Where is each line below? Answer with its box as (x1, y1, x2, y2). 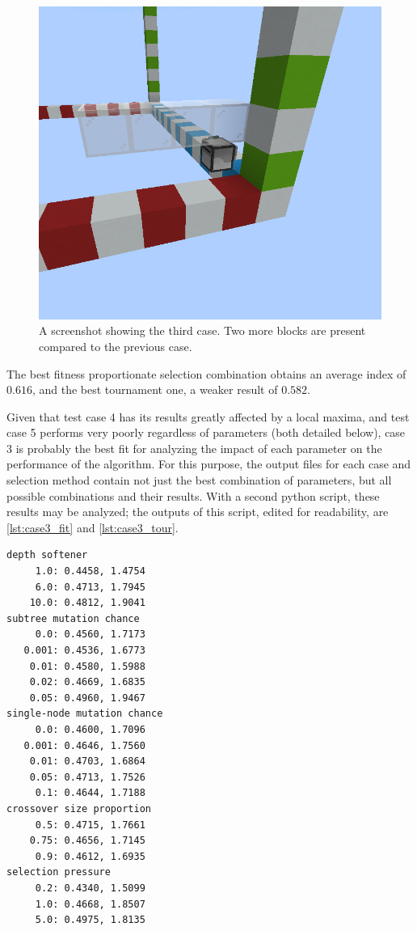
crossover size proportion (6, 802, 151, 815)
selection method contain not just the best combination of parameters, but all (6, 472, 392, 489)
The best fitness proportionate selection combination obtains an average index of (6, 365, 406, 382)
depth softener (6, 549, 88, 561)
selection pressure (6, 866, 111, 878)
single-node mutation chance (6, 708, 163, 720)
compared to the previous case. (39, 337, 192, 354)
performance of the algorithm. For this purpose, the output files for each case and (6, 455, 411, 472)
